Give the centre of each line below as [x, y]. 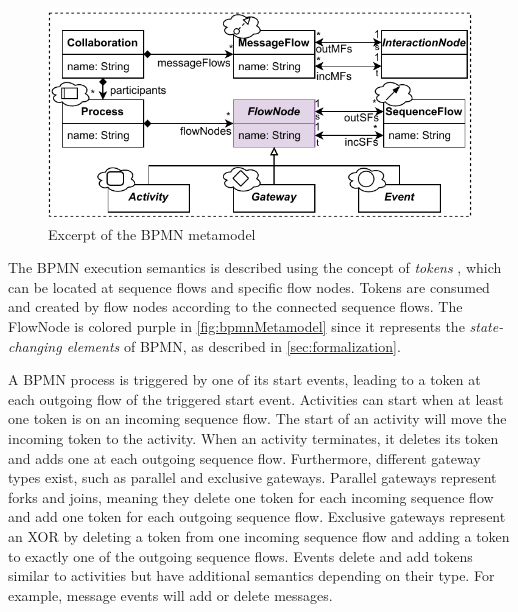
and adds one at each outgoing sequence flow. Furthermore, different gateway [244, 457]
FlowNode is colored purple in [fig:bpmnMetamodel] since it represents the [236, 325]
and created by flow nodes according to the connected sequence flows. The [235, 306]
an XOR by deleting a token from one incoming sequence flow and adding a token [259, 535]
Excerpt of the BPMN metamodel [152, 233]
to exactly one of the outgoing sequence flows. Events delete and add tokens [240, 555]
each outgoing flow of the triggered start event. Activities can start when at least [256, 398]
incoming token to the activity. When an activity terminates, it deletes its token [253, 437]
